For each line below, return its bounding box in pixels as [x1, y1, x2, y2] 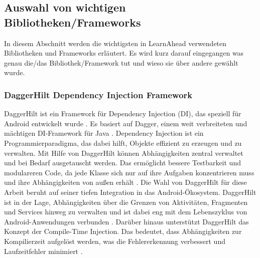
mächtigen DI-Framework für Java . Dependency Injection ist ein [4, 128, 204, 138]
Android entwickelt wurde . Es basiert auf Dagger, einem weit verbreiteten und [4, 118, 247, 128]
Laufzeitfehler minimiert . [4, 245, 83, 256]
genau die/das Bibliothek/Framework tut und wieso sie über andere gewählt [4, 57, 238, 68]
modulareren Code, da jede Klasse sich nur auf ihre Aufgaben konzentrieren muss [4, 167, 254, 177]
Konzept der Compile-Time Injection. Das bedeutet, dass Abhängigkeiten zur [4, 226, 242, 236]
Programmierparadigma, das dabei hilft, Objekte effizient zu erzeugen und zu [4, 137, 242, 148]
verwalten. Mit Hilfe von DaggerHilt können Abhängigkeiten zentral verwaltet [4, 147, 243, 158]
